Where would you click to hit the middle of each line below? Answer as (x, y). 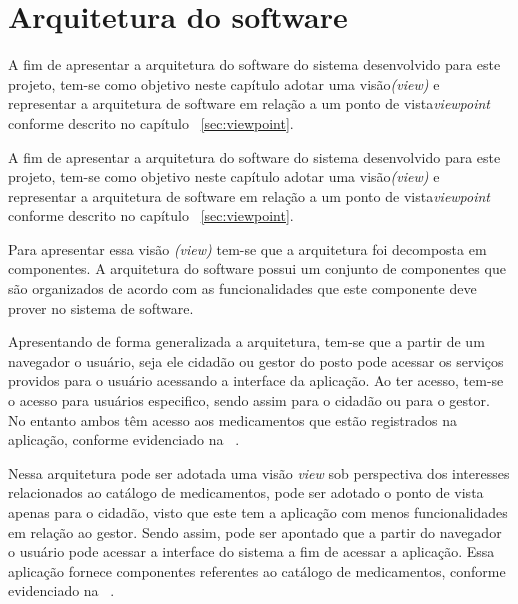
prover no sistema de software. (101, 307)
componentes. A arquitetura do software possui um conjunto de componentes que (257, 268)
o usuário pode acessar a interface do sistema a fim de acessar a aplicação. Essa (251, 551)
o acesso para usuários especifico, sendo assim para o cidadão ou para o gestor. (249, 400)
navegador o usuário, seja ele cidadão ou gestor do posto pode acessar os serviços (256, 360)
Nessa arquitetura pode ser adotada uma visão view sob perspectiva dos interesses (259, 472)
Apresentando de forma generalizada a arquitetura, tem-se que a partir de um (246, 341)
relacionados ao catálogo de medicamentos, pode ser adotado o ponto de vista (246, 492)
